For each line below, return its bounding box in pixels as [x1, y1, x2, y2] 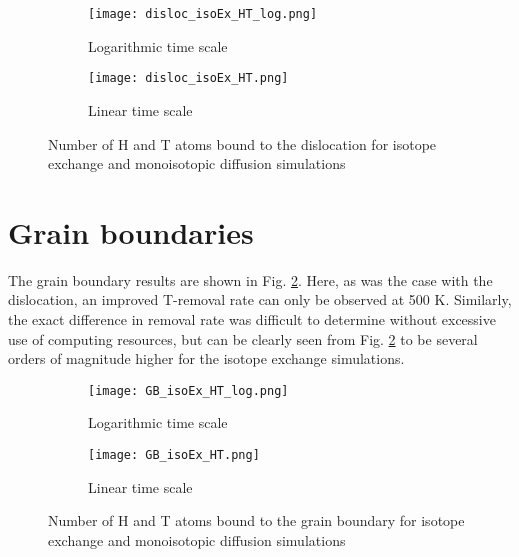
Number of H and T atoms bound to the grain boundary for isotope [48, 510, 465, 531]
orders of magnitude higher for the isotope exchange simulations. [8, 348, 405, 369]
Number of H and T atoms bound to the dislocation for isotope [48, 133, 437, 154]
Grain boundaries [8, 211, 254, 252]
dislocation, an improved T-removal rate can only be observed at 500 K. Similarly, [8, 289, 512, 310]
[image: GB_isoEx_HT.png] [88, 448, 260, 463]
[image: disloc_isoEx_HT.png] [88, 71, 289, 86]
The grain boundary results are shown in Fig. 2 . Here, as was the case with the [8, 269, 493, 290]
